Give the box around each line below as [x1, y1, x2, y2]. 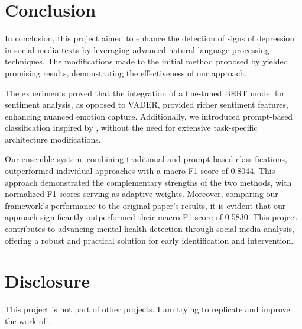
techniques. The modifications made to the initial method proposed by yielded [5, 55, 288, 67]
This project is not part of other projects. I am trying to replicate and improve [5, 303, 290, 315]
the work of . [5, 314, 51, 327]
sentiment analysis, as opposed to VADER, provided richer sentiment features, [5, 98, 288, 111]
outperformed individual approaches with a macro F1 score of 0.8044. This [5, 164, 275, 177]
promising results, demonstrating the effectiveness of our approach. [5, 66, 247, 79]
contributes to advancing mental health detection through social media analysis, [5, 222, 295, 235]
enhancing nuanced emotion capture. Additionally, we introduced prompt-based [5, 109, 293, 122]
